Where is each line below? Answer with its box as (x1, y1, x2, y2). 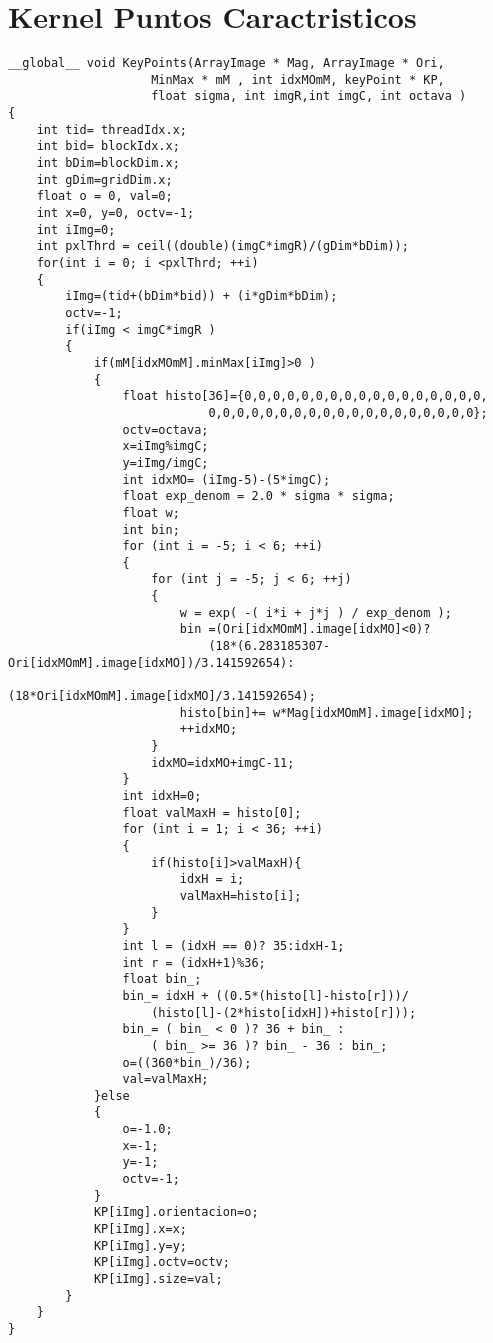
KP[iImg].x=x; (93, 1222, 187, 1237)
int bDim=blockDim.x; (36, 156, 180, 171)
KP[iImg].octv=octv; (93, 1255, 230, 1270)
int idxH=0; (122, 789, 202, 803)
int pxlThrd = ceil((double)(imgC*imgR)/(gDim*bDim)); (36, 239, 409, 254)
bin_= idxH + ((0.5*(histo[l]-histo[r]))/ (122, 988, 409, 1003)
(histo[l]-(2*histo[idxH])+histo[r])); (151, 1005, 417, 1020)
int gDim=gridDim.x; (36, 172, 173, 187)
